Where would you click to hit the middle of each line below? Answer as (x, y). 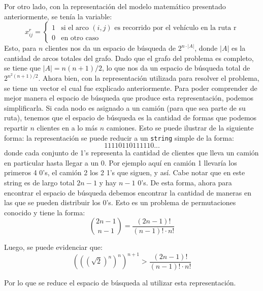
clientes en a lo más (67, 127)
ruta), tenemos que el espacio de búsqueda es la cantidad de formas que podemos (130, 118)
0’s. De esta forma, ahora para (185, 183)
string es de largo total (39, 183)
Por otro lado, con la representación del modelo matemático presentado (115, 6)
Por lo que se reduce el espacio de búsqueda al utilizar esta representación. (120, 283)
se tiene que (23, 68)
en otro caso (80, 38)
